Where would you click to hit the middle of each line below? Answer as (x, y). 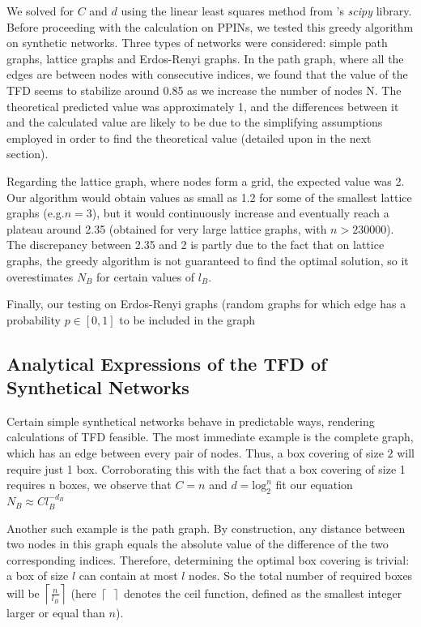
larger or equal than (56, 613)
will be (23, 593)
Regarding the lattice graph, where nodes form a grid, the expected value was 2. (206, 180)
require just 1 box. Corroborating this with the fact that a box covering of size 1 (206, 468)
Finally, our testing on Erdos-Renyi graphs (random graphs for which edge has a (206, 304)
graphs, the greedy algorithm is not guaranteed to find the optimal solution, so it (208, 260)
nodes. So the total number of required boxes (301, 575)
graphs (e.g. (36, 213)
